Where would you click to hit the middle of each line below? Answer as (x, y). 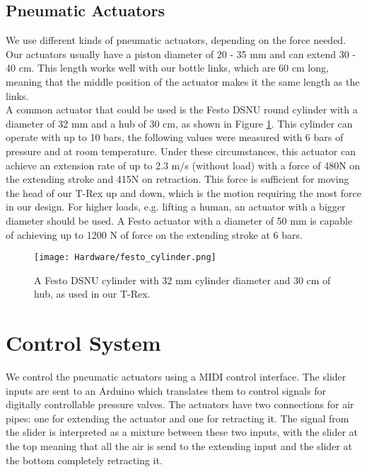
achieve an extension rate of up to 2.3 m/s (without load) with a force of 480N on (183, 165)
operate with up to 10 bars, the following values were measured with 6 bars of (175, 137)
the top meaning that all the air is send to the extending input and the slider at (179, 446)
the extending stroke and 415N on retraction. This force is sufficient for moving (177, 179)
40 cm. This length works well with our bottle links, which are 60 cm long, (167, 68)
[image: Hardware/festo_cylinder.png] (125, 258)
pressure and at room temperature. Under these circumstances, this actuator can (181, 151)
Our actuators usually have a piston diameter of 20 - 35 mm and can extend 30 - (181, 54)
